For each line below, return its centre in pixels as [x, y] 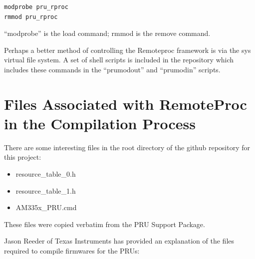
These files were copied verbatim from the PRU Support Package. [105, 224]
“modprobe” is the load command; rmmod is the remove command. [107, 33]
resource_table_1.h [46, 190]
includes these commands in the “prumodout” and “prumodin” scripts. [112, 69]
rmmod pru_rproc [31, 17]
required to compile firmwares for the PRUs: [72, 251]
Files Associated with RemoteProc [126, 104]
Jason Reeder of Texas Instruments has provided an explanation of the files [119, 241]
